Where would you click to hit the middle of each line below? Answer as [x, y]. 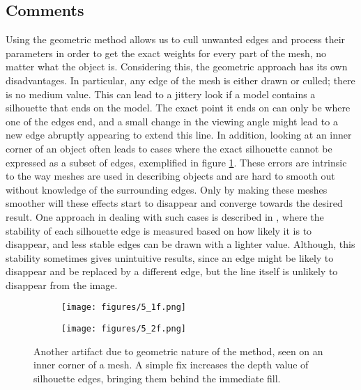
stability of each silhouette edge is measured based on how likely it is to [159, 230]
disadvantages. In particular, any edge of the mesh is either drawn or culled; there [180, 80]
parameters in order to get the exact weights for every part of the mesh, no [166, 53]
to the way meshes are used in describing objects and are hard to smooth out [170, 176]
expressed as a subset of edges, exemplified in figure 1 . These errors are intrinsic [176, 162]
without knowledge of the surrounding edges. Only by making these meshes [167, 189]
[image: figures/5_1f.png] [124, 307]
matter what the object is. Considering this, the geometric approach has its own [177, 67]
